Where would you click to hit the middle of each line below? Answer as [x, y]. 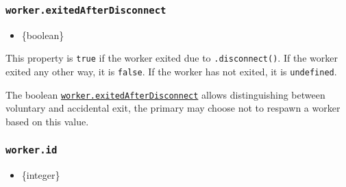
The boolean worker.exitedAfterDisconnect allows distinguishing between [165, 94]
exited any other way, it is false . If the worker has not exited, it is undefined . [171, 72]
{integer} [41, 175]
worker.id [32, 150]
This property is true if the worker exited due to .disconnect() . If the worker [172, 58]
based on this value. [47, 121]
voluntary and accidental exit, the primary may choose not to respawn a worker [173, 108]
